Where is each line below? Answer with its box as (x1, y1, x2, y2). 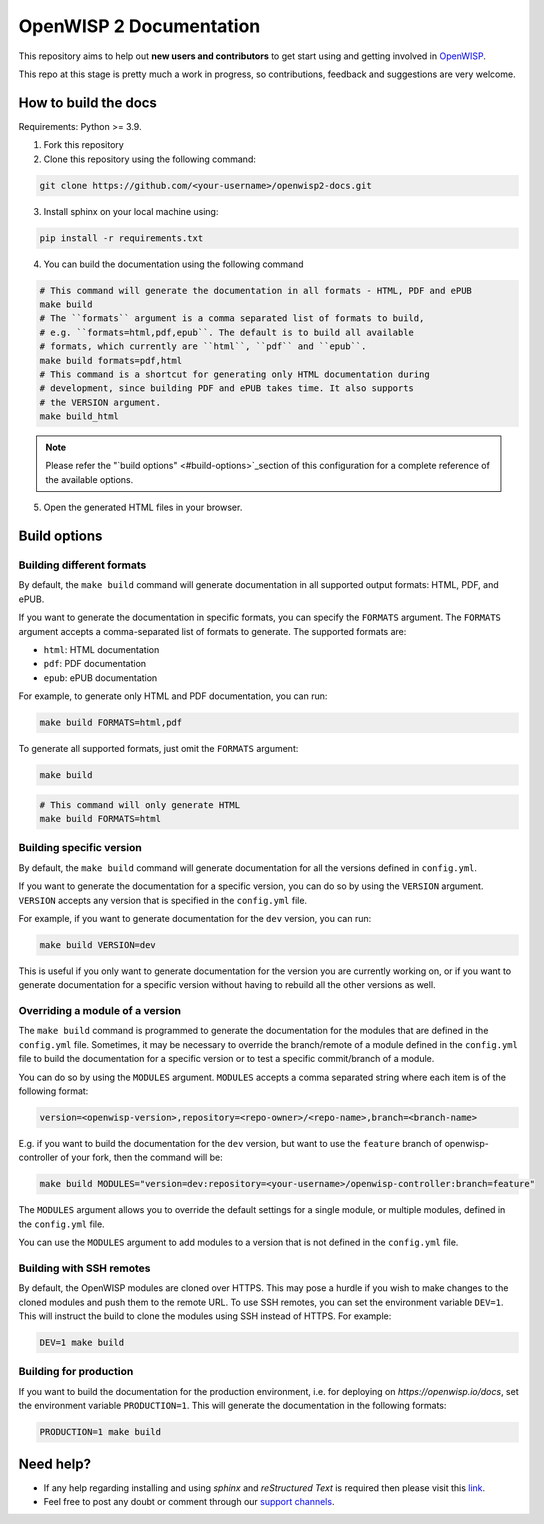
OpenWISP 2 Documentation (18, 15, 261, 37)
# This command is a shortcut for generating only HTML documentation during (39, 368, 430, 380)
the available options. (45, 473, 134, 485)
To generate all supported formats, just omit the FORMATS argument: (18, 743, 299, 755)
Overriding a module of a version (18, 1004, 182, 1018)
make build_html (39, 411, 120, 422)
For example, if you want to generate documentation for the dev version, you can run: (18, 912, 372, 924)
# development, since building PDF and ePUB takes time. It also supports (39, 383, 415, 394)
